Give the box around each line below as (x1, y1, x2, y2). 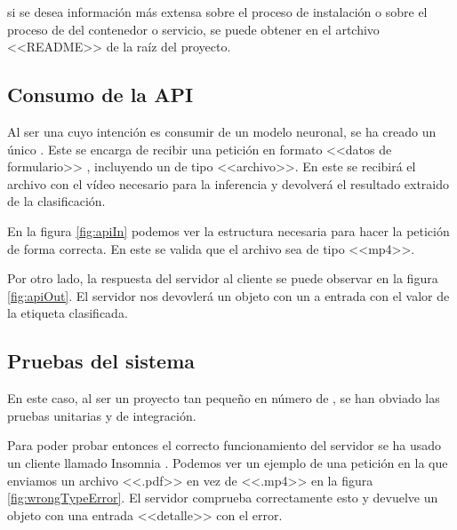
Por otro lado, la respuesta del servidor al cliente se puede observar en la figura (7, 269, 438, 288)
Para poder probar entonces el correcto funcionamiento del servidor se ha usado (7, 436, 442, 455)
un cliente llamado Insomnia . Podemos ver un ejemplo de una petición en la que (7, 453, 448, 471)
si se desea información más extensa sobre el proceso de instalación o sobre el (7, 3, 428, 20)
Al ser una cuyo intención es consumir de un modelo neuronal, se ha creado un (7, 122, 437, 140)
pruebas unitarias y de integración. (7, 406, 196, 424)
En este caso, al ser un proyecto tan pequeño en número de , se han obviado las (7, 389, 440, 407)
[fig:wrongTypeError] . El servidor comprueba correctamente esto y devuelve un (7, 488, 438, 507)
